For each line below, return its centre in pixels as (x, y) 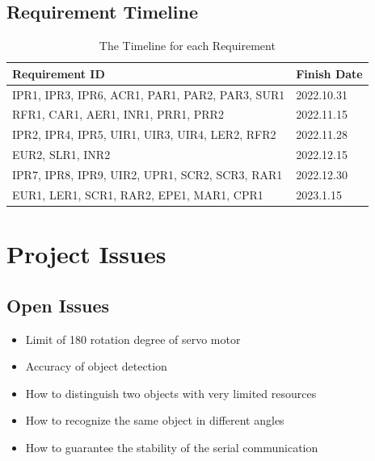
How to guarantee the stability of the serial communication (172, 447)
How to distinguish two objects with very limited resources (171, 393)
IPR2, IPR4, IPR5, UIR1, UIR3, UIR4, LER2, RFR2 (144, 134)
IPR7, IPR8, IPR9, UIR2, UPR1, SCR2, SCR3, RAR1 (147, 175)
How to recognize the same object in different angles (155, 420)
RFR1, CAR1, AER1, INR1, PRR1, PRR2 (118, 114)
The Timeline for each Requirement (187, 46)
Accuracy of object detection (96, 366)
